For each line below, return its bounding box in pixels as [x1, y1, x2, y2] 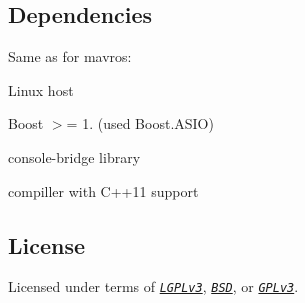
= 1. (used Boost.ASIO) [66, 113, 214, 134]
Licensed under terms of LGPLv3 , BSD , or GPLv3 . [8, 276, 299, 297]
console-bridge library [8, 146, 141, 167]
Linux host [8, 79, 74, 100]
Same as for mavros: [8, 46, 132, 67]
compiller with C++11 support [8, 180, 199, 201]
